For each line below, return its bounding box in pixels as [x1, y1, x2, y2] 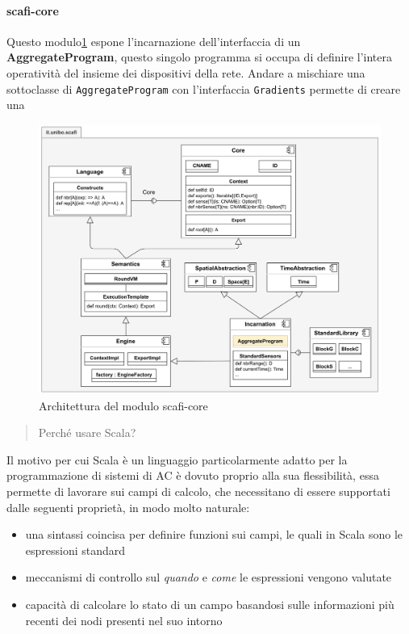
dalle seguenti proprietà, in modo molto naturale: [6, 498, 250, 515]
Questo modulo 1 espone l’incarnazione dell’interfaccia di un [6, 32, 301, 49]
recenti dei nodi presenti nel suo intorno [25, 611, 223, 628]
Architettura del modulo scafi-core [39, 397, 208, 414]
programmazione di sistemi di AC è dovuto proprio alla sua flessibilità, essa [6, 467, 379, 484]
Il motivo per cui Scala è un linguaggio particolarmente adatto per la [6, 451, 348, 468]
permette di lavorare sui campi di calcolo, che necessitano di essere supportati [6, 482, 390, 499]
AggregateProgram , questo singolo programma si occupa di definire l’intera [6, 48, 392, 65]
